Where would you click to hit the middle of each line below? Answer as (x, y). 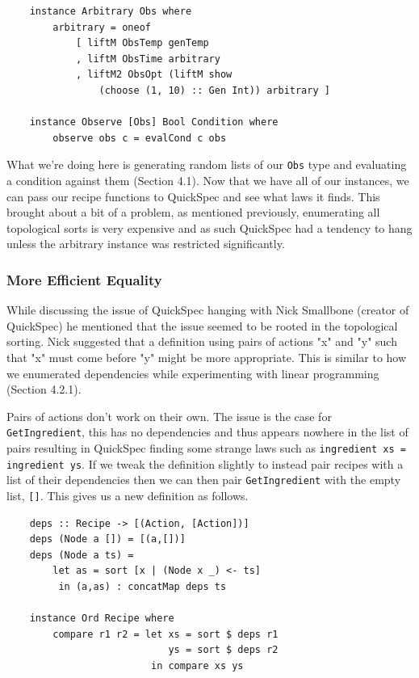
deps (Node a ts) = (82, 555)
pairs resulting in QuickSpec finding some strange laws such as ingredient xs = (206, 448)
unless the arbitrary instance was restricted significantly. (146, 244)
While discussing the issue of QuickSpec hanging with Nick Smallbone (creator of (208, 310)
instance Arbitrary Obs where (111, 11)
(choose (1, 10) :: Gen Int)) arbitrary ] (214, 90)
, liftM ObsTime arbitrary (148, 59)
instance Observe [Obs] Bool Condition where (154, 122)
